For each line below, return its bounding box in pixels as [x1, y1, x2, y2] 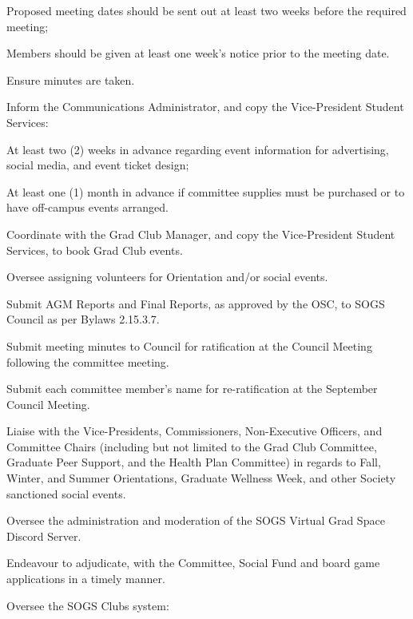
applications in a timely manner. [6, 570, 165, 587]
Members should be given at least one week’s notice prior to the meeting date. [6, 45, 390, 62]
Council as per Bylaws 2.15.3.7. [6, 311, 160, 327]
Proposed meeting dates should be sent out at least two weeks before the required [6, 2, 407, 18]
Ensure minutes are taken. [6, 71, 135, 88]
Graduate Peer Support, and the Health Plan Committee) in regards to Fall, [6, 454, 381, 470]
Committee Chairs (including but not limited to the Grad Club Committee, [6, 438, 377, 454]
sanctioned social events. [6, 485, 126, 502]
